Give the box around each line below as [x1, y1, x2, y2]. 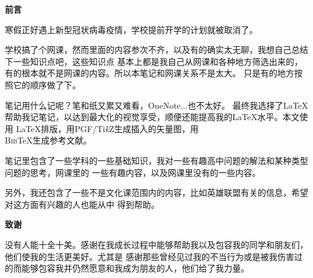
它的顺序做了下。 [13, 78, 81, 91]
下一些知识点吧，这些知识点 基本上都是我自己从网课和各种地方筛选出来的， [5, 55, 303, 67]
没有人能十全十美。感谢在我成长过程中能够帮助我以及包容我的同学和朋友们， [5, 238, 308, 250]
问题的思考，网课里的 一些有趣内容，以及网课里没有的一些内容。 [5, 166, 261, 178]
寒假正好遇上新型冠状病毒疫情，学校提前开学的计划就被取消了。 [5, 23, 258, 35]
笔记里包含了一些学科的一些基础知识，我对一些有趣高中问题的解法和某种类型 [5, 154, 308, 166]
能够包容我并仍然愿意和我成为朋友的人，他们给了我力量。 [21, 262, 249, 274]
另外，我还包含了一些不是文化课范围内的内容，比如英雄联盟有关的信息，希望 [5, 186, 308, 199]
